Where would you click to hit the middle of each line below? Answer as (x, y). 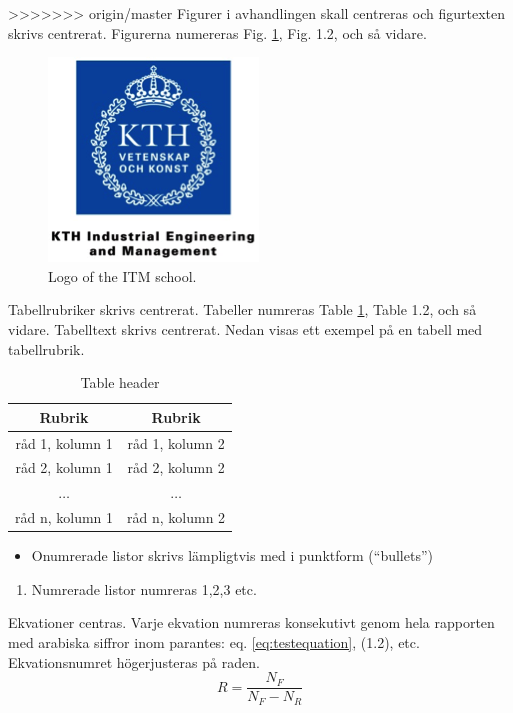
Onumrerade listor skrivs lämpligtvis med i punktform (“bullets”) (232, 555)
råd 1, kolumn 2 (176, 442)
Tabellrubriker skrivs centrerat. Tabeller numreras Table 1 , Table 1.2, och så (242, 309)
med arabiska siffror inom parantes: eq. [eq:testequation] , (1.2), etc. (214, 642)
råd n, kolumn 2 (176, 517)
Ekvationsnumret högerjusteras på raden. (134, 661)
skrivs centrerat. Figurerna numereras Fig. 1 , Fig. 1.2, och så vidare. (217, 32)
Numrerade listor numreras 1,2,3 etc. (144, 588)
